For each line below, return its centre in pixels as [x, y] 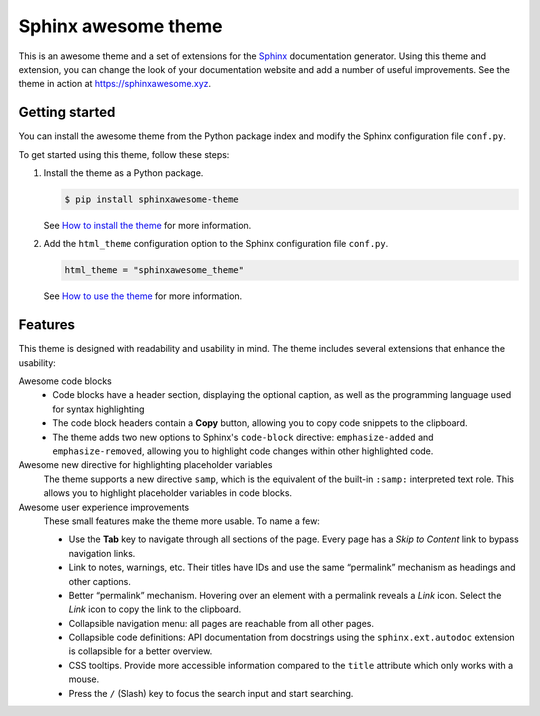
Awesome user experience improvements [104, 507]
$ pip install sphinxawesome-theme [151, 199]
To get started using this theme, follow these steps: [124, 154]
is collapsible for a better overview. [140, 651]
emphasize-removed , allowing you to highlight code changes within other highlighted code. [243, 451]
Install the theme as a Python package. [123, 173]
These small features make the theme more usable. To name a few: [181, 521]
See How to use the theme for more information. [143, 296]
